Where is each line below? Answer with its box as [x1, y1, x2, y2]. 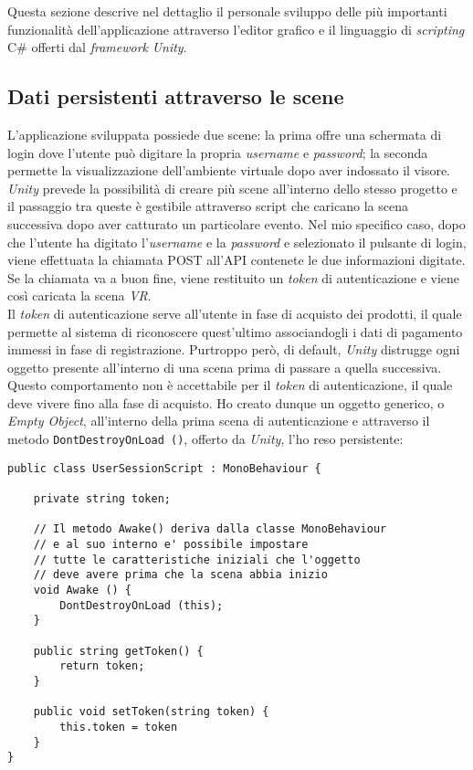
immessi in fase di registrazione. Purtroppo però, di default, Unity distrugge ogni [7, 340, 460, 359]
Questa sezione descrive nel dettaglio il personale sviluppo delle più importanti [7, 2, 447, 20]
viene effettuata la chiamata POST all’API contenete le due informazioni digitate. [7, 250, 466, 269]
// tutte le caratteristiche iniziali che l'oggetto [33, 553, 361, 566]
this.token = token [59, 720, 178, 733]
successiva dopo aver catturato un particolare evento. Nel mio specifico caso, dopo [7, 214, 466, 233]
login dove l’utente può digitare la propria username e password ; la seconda [7, 142, 428, 162]
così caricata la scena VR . [7, 286, 152, 305]
